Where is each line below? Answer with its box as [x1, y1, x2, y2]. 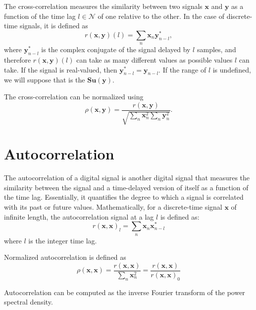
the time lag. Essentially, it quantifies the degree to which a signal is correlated [4, 192, 244, 202]
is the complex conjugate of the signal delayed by [41, 44, 191, 55]
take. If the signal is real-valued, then [4, 64, 117, 75]
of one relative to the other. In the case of [98, 10, 225, 21]
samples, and [197, 44, 236, 55]
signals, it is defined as [19, 20, 88, 31]
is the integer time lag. [28, 235, 97, 245]
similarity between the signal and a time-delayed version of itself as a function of [4, 182, 249, 192]
